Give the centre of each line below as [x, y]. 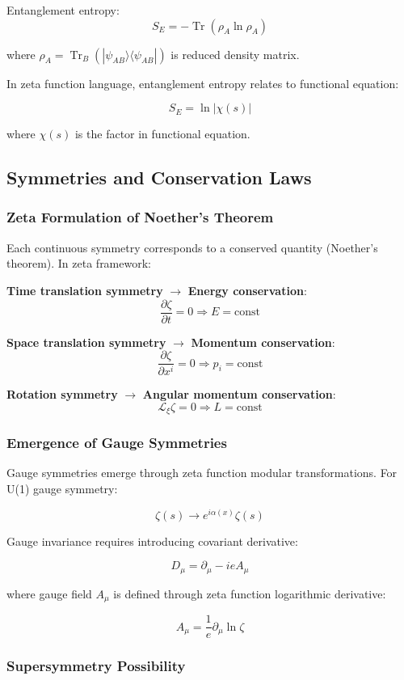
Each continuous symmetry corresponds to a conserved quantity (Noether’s [192, 247]
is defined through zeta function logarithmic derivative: [250, 593]
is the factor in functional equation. [162, 134]
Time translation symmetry [85, 290]
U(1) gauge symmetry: [62, 489]
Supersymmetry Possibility [96, 666]
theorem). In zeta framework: [79, 263]
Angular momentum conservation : [239, 394]
